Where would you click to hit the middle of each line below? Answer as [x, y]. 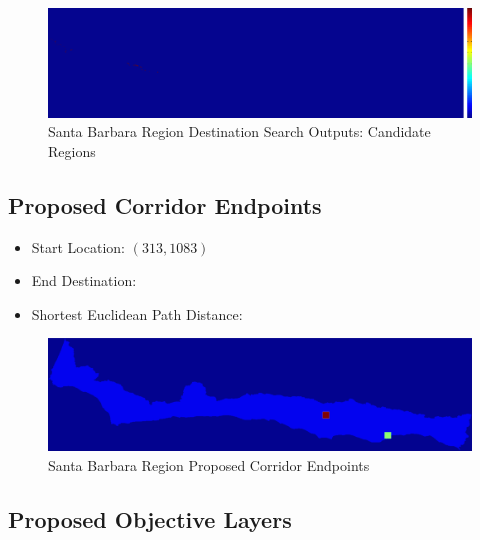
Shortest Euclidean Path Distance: [137, 313]
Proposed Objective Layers [150, 518]
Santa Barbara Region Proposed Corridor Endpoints [209, 464]
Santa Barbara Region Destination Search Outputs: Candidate [239, 131]
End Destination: [84, 280]
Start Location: [78, 246]
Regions [72, 150]
